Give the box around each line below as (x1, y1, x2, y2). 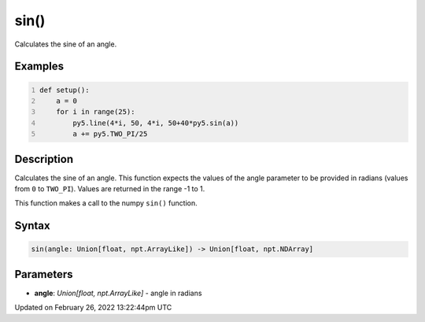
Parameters (14, 268, 73, 281)
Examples (14, 60, 65, 73)
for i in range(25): (56, 107, 135, 117)
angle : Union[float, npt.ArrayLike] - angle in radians (34, 288, 202, 298)
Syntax (14, 219, 50, 232)
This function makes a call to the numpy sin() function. (14, 198, 198, 208)
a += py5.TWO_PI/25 (72, 130, 148, 139)
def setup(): (39, 85, 90, 94)
